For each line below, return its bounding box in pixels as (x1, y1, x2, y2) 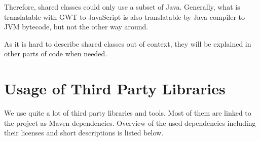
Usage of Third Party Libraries (4, 78, 226, 99)
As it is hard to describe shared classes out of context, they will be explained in (4, 38, 251, 49)
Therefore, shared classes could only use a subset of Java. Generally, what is (4, 2, 240, 12)
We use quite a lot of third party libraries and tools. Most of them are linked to (4, 108, 251, 118)
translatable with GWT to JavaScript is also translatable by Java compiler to (4, 11, 245, 22)
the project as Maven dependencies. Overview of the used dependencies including (4, 117, 256, 128)
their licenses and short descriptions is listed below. (4, 127, 164, 138)
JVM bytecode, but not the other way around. (4, 21, 148, 32)
